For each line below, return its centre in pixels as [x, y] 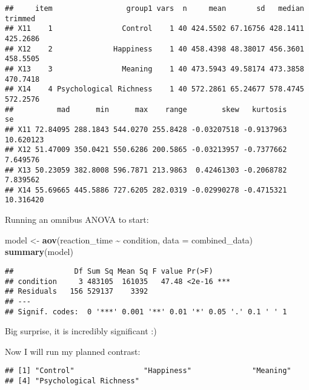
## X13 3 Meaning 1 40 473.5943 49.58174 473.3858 [154, 69]
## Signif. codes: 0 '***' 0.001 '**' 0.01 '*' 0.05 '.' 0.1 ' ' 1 [146, 312]
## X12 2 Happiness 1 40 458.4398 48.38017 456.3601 [154, 49]
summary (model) [39, 252]
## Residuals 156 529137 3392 [77, 292]
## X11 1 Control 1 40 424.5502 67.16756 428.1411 [154, 29]
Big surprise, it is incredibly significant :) [81, 331]
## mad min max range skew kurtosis [146, 109]
